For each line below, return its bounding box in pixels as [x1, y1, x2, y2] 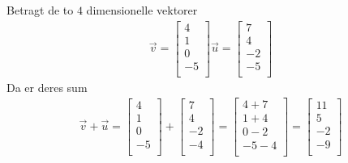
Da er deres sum [6, 78, 88, 95]
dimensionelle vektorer [86, 2, 198, 18]
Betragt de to [6, 2, 74, 18]
